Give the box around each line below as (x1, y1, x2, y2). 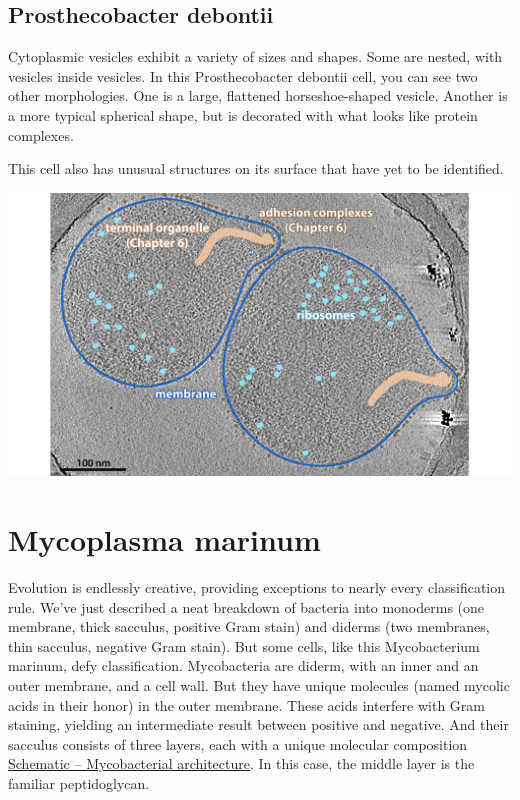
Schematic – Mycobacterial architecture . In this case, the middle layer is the (8, 753, 475, 774)
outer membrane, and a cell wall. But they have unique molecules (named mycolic (8, 674, 510, 695)
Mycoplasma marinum (8, 519, 321, 560)
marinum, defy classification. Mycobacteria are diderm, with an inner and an (8, 655, 479, 676)
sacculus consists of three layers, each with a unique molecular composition (8, 733, 468, 754)
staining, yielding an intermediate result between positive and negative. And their (8, 714, 509, 735)
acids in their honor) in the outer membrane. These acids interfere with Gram (8, 694, 485, 715)
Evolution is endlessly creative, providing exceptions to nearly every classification (8, 576, 506, 597)
